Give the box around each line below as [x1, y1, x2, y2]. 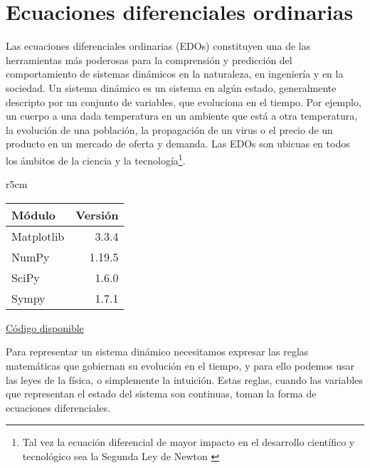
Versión [75, 206, 119, 223]
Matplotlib [11, 227, 65, 244]
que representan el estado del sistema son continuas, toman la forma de [6, 386, 317, 401]
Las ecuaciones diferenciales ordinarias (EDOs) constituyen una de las [6, 38, 311, 53]
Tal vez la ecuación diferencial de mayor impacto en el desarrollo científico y [22, 435, 355, 449]
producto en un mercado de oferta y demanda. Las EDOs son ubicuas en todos [6, 136, 350, 151]
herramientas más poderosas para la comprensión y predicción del [6, 52, 292, 67]
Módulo [11, 206, 55, 223]
